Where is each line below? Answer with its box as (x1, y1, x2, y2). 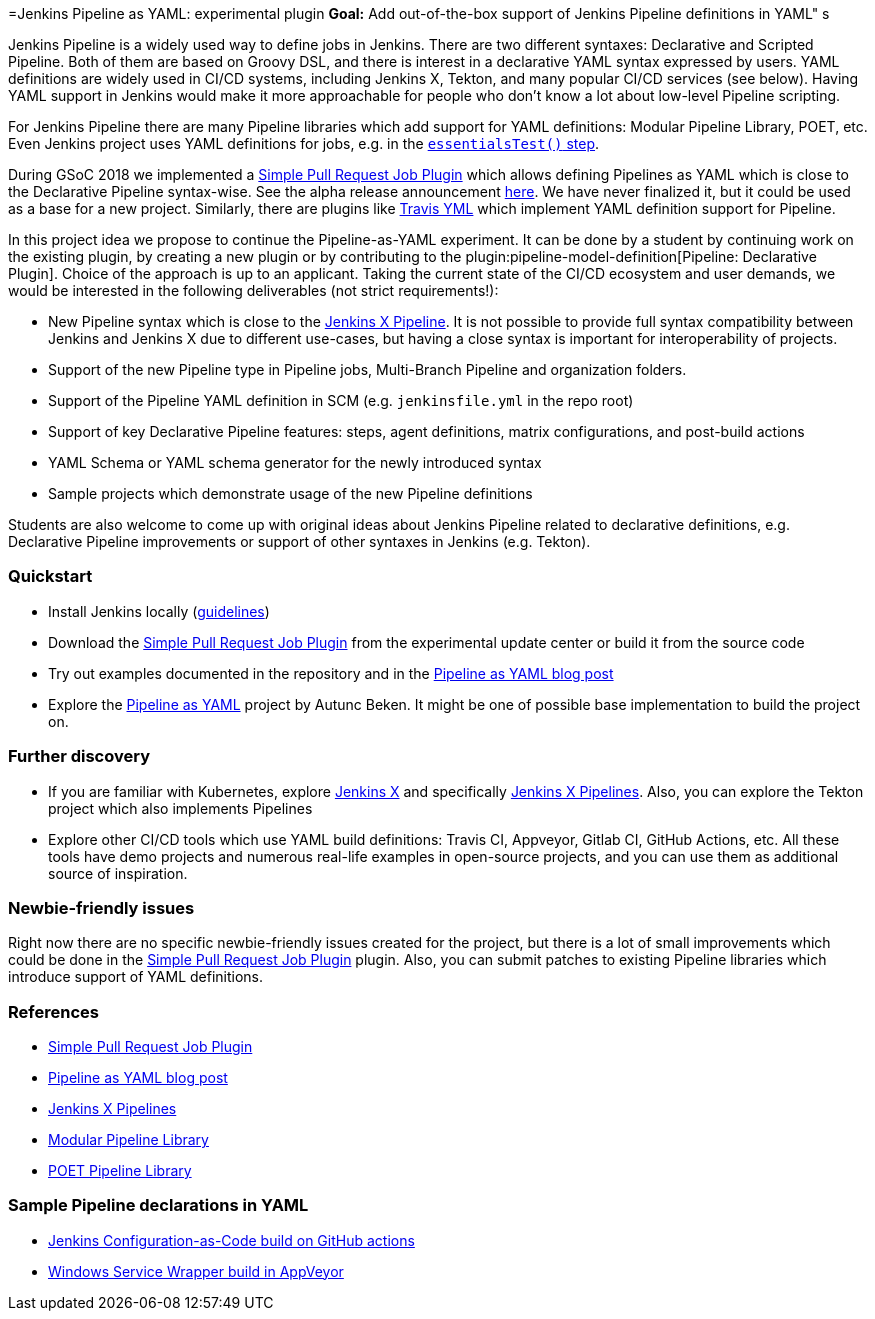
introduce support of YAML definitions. (8, 968, 264, 986)
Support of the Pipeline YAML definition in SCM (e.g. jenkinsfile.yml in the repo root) (48, 392, 634, 409)
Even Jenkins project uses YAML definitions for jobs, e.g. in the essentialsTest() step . (8, 135, 600, 152)
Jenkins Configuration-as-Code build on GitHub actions (48, 1231, 415, 1249)
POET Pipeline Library (48, 1162, 192, 1179)
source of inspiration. (48, 864, 188, 882)
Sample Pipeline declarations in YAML (8, 1195, 309, 1216)
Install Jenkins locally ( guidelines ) (48, 602, 270, 620)
